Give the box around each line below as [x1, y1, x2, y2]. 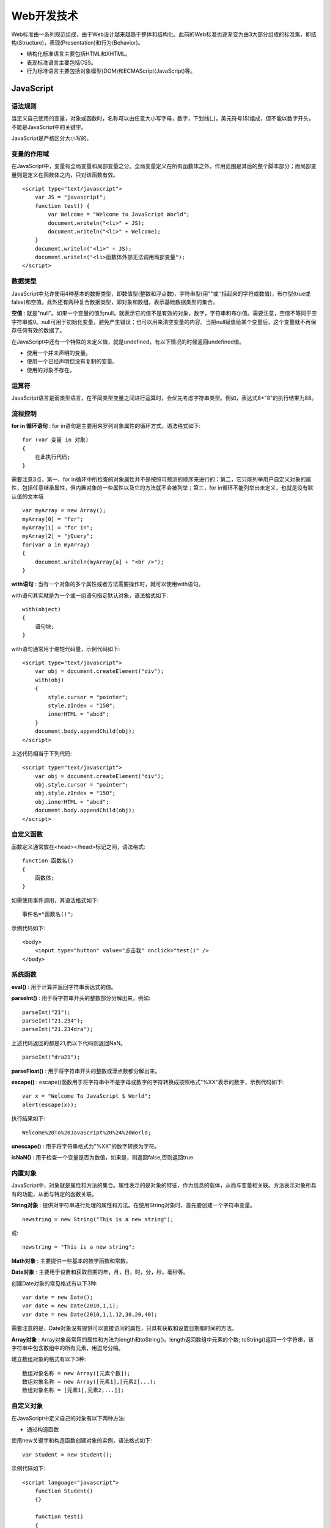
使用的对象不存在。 [26, 366, 75, 373]
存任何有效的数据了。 [11, 327, 65, 334]
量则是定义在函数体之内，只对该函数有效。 [11, 171, 119, 178]
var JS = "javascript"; [34, 194, 106, 201]
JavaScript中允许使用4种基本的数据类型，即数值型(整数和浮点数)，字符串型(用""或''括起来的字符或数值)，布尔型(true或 [11, 290, 311, 297]
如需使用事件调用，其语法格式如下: [11, 896, 99, 904]
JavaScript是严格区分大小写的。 [11, 134, 92, 142]
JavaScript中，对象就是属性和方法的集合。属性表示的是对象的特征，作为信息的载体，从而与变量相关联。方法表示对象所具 [11, 1181, 317, 1189]
